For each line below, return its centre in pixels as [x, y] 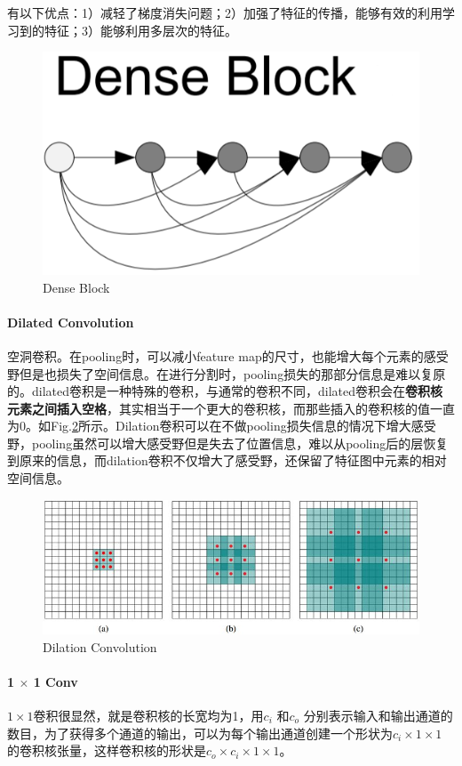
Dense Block [76, 287]
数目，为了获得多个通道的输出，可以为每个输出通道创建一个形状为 [200, 733]
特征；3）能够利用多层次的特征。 [140, 30]
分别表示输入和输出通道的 [378, 715]
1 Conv [56, 681]
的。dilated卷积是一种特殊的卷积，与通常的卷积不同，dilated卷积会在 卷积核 [225, 391]
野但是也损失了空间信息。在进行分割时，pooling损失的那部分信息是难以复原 [227, 373]
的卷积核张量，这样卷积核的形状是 [107, 750]
